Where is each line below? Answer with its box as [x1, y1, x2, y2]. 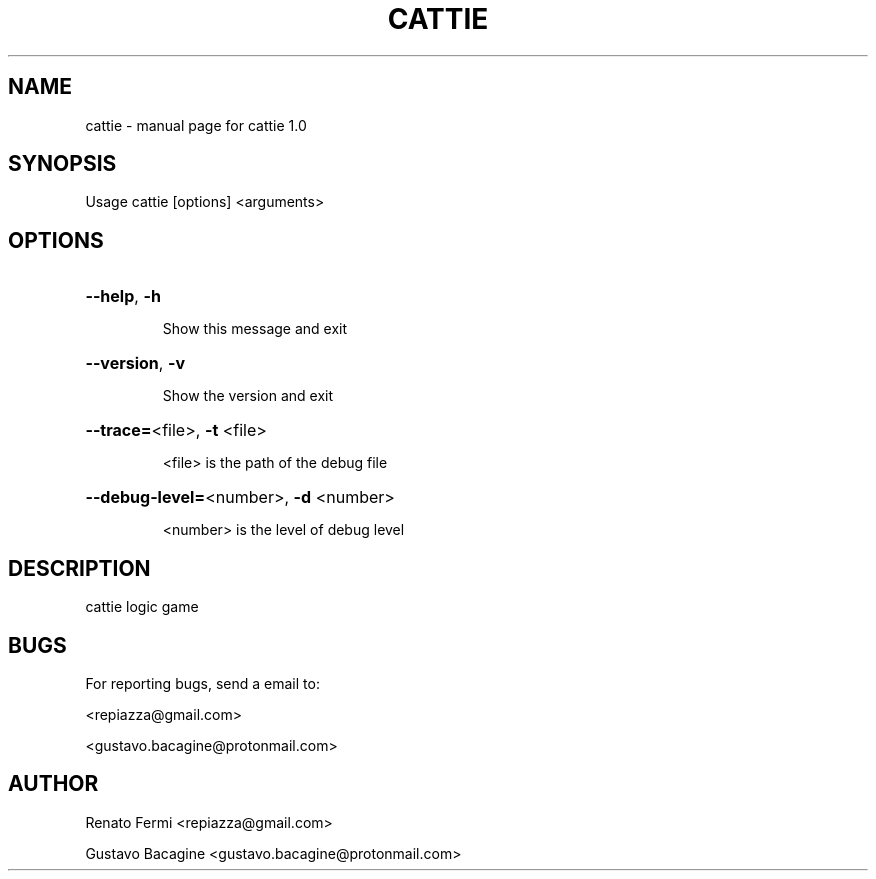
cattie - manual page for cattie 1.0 [85, 116, 307, 134]
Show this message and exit [162, 320, 348, 338]
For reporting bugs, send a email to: [85, 674, 320, 692]
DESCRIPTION [8, 555, 151, 581]
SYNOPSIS [8, 151, 117, 177]
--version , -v [85, 353, 185, 374]
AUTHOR [8, 771, 99, 797]
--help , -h [85, 286, 161, 307]
